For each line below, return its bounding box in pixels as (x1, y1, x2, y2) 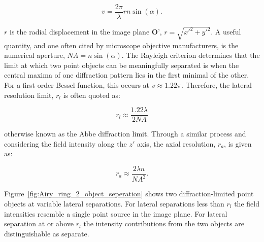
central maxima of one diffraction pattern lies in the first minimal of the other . (4, 70, 249, 80)
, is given (224, 138, 252, 149)
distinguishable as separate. (4, 228, 89, 238)
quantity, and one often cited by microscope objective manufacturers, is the (4, 40, 239, 50)
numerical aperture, (4, 50, 65, 60)
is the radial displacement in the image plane (9, 26, 150, 37)
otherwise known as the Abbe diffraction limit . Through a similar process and (4, 128, 246, 139)
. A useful (211, 26, 241, 37)
